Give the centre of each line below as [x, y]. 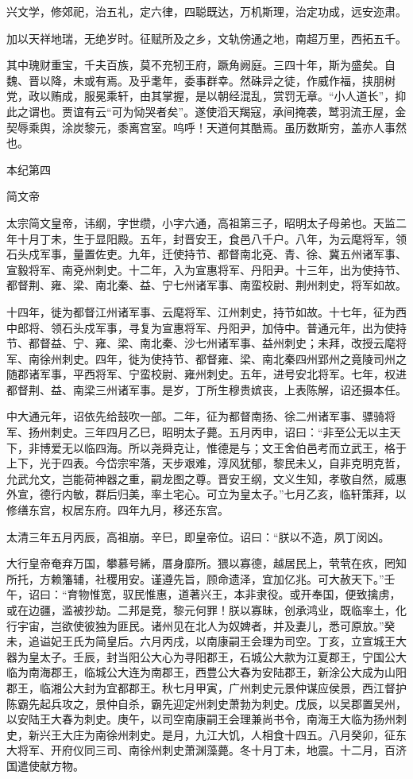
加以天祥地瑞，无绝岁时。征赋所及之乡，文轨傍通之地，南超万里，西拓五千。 [206, 38]
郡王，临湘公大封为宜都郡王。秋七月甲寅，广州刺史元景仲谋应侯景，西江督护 [206, 687]
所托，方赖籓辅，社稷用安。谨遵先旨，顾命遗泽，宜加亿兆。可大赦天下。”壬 [201, 578]
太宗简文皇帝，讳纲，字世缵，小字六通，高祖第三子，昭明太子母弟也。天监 [201, 222]
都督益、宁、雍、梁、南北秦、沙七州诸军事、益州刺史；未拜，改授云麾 [212, 343]
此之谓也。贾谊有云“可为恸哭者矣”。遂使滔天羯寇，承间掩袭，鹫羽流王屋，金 [206, 111]
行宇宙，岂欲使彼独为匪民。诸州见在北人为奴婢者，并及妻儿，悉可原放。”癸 [201, 625]
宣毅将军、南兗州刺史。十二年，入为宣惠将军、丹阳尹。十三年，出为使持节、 [206, 269]
